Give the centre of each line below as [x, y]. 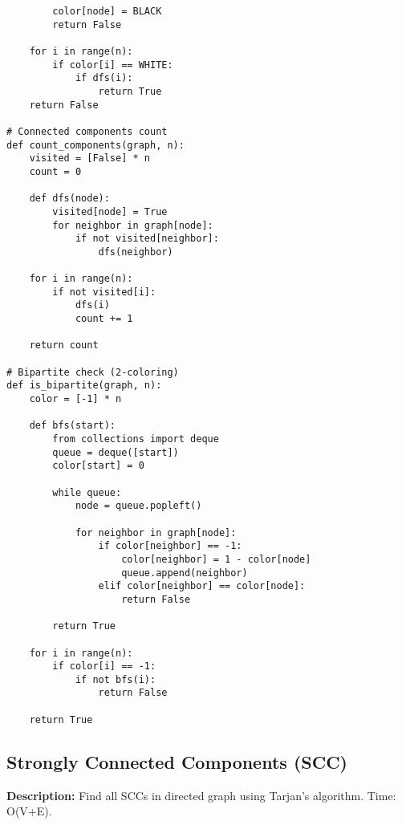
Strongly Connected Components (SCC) [177, 761]
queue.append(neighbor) [185, 573]
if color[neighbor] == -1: [170, 546]
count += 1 [104, 319]
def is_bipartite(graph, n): [84, 386]
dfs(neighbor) [136, 252]
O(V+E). [29, 811]
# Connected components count [87, 131]
